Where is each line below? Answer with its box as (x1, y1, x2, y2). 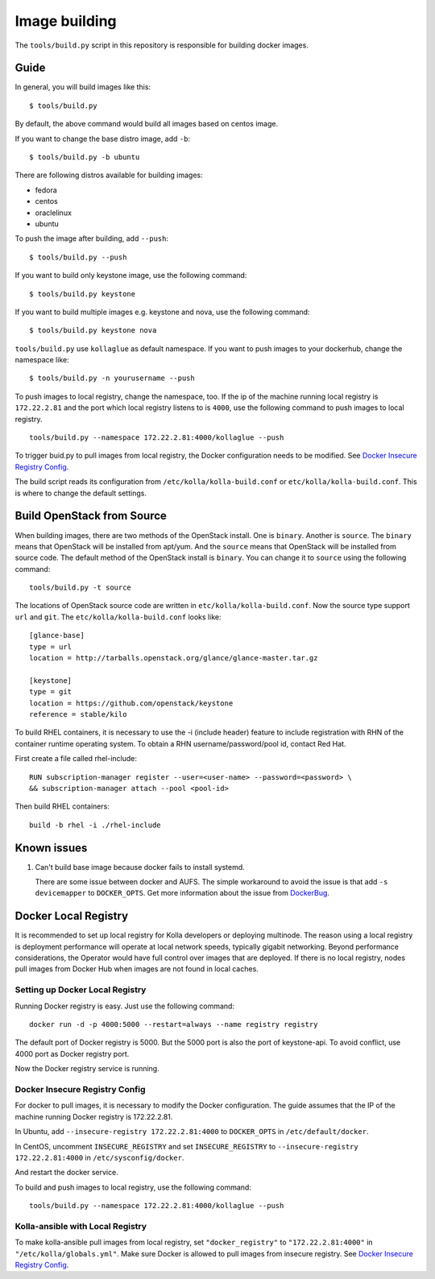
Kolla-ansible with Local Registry (14, 1220, 147, 1231)
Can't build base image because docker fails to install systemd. (35, 862, 245, 871)
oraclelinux (35, 208, 72, 217)
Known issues (14, 841, 88, 855)
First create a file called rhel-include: (14, 754, 137, 764)
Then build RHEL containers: (14, 801, 110, 811)
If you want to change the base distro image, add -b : (14, 134, 191, 143)
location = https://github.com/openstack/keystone (29, 698, 234, 708)
